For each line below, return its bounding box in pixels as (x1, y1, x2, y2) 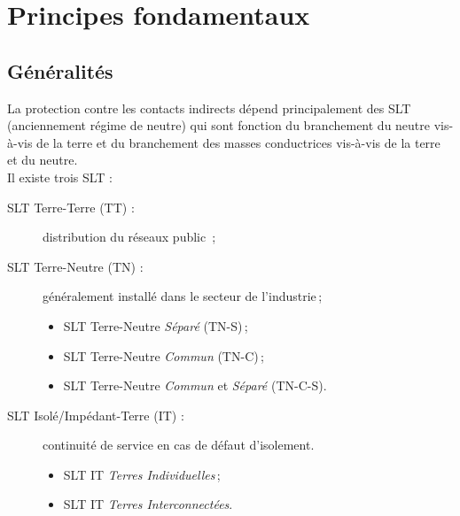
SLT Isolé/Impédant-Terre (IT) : (7, 405, 184, 424)
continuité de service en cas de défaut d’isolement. (43, 435, 315, 454)
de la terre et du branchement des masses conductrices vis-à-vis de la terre (36, 133, 441, 151)
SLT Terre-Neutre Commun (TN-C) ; (63, 346, 264, 365)
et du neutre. (7, 150, 78, 169)
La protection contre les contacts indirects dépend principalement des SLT (7, 98, 411, 117)
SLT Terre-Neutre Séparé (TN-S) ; (63, 316, 248, 335)
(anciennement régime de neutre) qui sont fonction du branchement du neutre (7, 116, 431, 135)
